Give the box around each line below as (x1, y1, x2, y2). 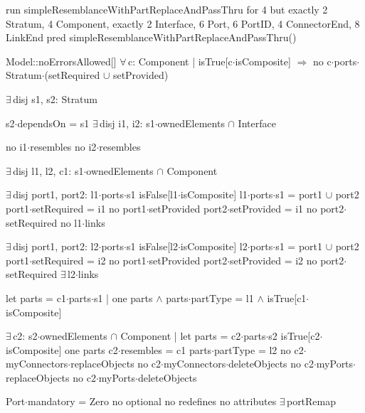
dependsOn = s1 (17, 115, 90, 130)
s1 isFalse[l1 (126, 187, 178, 202)
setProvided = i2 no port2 (230, 252, 344, 267)
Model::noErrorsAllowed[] (6, 53, 117, 68)
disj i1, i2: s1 (100, 115, 155, 130)
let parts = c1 (6, 290, 66, 305)
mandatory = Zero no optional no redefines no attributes (27, 394, 277, 409)
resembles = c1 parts (120, 342, 212, 357)
